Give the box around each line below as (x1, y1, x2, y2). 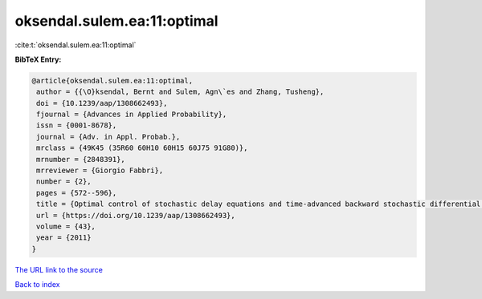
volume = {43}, (36, 222, 96, 231)
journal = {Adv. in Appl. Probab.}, (36, 132, 181, 141)
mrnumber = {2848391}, (36, 155, 126, 164)
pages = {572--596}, (36, 188, 117, 197)
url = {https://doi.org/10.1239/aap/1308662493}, (36, 211, 236, 220)
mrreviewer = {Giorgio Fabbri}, (36, 166, 164, 176)
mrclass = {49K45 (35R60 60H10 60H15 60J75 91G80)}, (36, 143, 248, 152)
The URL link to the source (14, 265, 104, 274)
